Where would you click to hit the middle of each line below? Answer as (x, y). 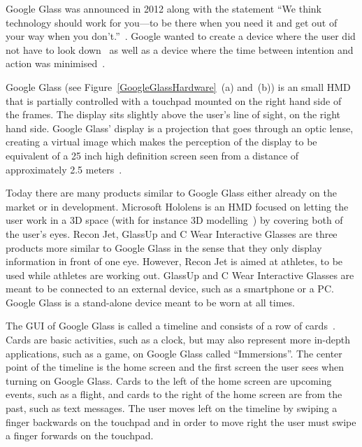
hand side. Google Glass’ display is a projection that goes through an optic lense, (180, 128)
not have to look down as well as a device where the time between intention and (180, 49)
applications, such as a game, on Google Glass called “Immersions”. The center (174, 353)
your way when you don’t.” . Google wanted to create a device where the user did (181, 36)
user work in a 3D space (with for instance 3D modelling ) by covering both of (174, 220)
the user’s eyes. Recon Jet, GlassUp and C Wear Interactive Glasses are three (172, 233)
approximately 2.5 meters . (64, 169)
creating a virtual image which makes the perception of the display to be (161, 142)
